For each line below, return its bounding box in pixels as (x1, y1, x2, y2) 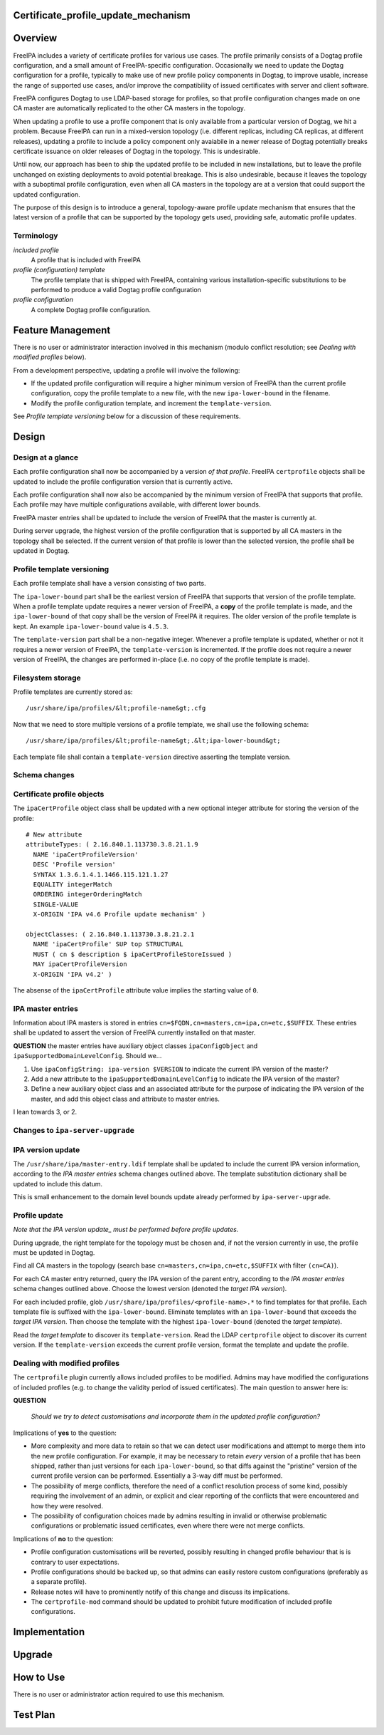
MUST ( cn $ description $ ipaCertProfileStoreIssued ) (33, 950, 233, 958)
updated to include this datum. (13, 1179, 103, 1188)
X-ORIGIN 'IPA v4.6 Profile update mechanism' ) (33, 911, 206, 918)
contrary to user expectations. (31, 1558, 120, 1566)
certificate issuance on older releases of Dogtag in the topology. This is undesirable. (13, 147, 261, 156)
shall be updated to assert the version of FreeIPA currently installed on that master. (13, 1028, 256, 1037)
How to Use (13, 1672, 65, 1684)
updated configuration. (13, 190, 81, 199)
